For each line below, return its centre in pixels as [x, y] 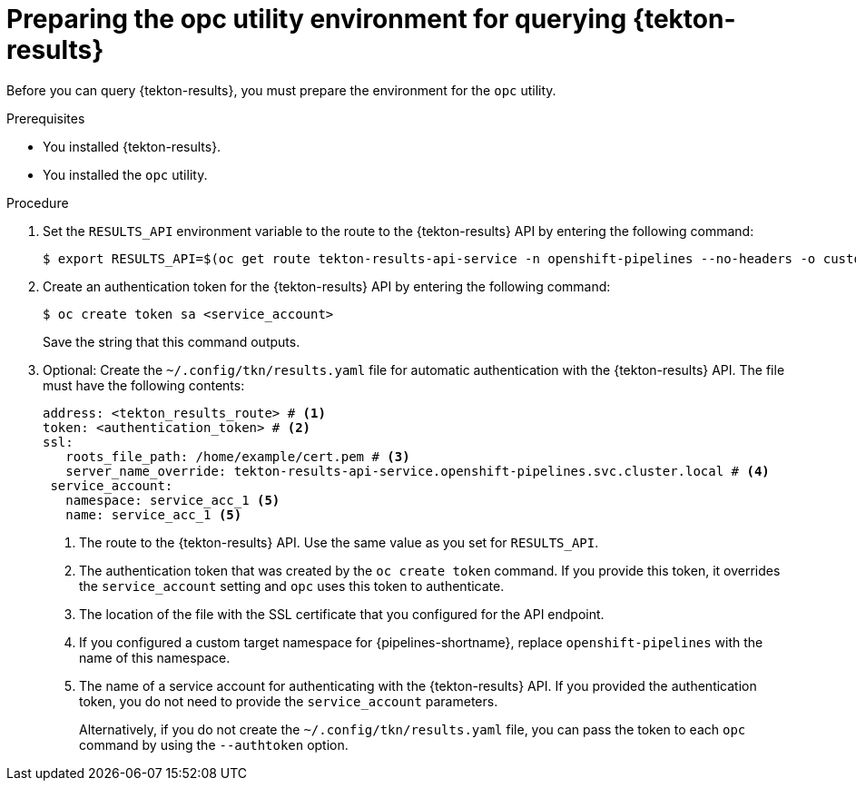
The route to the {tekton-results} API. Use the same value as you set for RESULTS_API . [339, 542]
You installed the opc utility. [125, 174]
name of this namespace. [155, 657]
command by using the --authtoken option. [214, 744]
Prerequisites [46, 118]
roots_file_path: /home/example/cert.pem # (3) [238, 456]
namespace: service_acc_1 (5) [173, 500]
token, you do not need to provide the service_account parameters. [289, 701]
